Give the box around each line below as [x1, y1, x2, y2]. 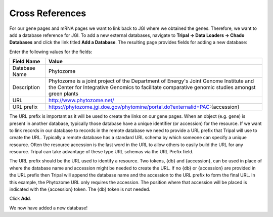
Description [12, 84, 40, 91]
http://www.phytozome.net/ [48, 97, 115, 104]
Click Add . [9, 195, 31, 202]
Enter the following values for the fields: [9, 49, 93, 55]
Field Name [12, 58, 40, 65]
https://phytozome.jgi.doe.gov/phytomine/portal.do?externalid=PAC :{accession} [48, 104, 240, 111]
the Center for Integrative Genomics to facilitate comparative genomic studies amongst [48, 84, 256, 91]
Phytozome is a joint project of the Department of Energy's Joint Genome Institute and [48, 77, 254, 84]
